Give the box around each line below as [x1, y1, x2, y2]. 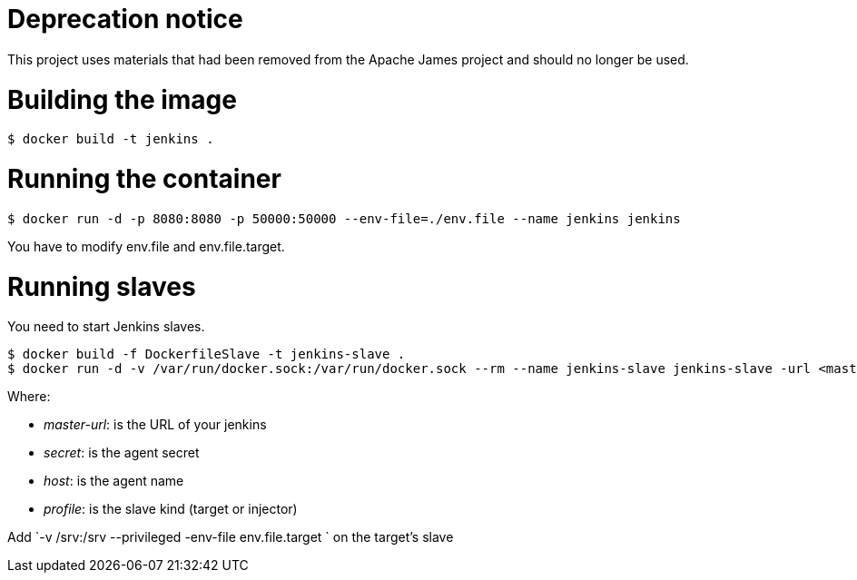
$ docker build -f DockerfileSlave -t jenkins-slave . [7, 347, 406, 362]
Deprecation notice [7, 4, 243, 34]
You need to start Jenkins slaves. [7, 319, 205, 335]
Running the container [7, 163, 281, 194]
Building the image [7, 84, 237, 115]
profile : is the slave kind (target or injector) [44, 501, 298, 517]
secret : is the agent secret [44, 445, 200, 461]
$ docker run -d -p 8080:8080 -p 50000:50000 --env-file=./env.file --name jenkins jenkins [7, 211, 681, 226]
